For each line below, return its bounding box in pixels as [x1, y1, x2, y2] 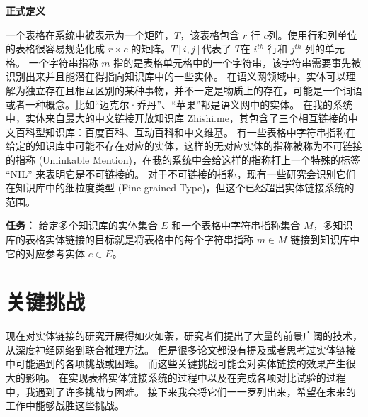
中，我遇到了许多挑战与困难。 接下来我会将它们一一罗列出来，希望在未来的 [6, 384, 356, 399]
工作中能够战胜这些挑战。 [6, 398, 125, 413]
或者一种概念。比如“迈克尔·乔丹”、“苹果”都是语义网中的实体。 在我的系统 [6, 96, 352, 111]
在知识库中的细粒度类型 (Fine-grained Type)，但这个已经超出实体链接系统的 [6, 180, 355, 195]
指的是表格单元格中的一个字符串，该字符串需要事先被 [113, 55, 362, 69]
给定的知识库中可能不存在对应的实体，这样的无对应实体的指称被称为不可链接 [6, 138, 362, 153]
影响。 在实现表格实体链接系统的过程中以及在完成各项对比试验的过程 [25, 370, 346, 384]
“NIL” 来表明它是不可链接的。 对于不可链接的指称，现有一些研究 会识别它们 [6, 166, 356, 181]
